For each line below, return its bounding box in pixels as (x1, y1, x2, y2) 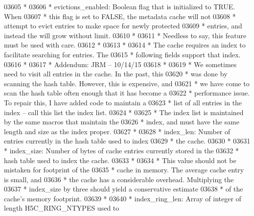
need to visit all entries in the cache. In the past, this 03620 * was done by (4, 69, 228, 79)
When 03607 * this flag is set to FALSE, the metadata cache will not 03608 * (4, 11, 236, 21)
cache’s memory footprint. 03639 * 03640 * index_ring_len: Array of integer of (4, 193, 241, 203)
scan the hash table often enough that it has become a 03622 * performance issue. (4, 88, 250, 98)
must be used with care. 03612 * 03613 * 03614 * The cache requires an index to (4, 40, 246, 50)
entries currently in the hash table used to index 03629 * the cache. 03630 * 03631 (4, 136, 251, 146)
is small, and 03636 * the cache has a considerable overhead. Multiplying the (4, 174, 234, 184)
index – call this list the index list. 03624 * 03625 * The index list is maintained (4, 107, 244, 117)
